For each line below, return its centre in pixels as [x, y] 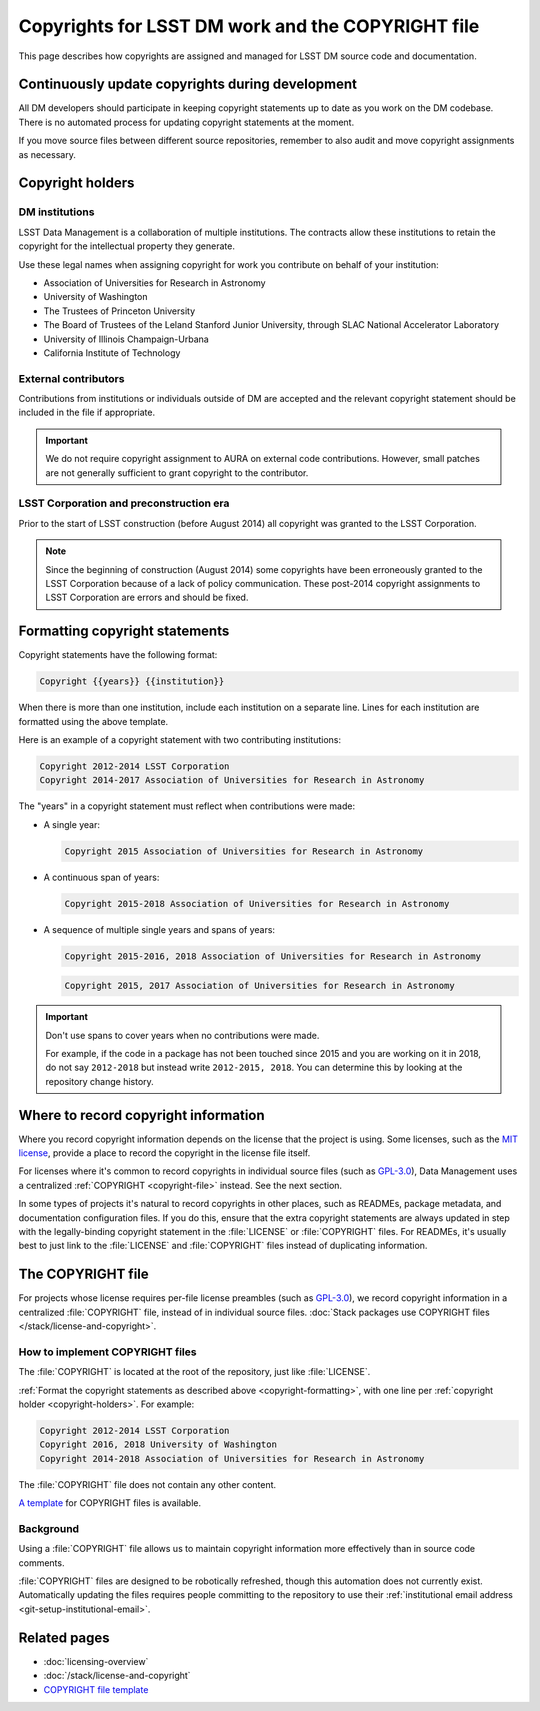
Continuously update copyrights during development [187, 84]
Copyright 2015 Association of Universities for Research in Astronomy [244, 851]
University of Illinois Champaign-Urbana [126, 339]
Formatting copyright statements [124, 631]
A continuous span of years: [101, 877]
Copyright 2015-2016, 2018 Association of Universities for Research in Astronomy [273, 956]
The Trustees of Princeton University [119, 311]
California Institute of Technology [112, 352]
